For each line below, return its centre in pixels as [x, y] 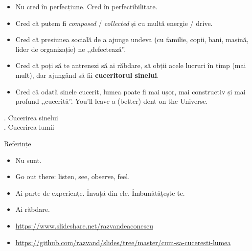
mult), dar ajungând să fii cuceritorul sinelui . [87, 75]
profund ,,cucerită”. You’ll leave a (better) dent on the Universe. [112, 101]
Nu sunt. [28, 160]
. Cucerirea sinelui [31, 117]
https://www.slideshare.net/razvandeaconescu [84, 225]
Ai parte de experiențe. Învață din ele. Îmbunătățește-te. [100, 193]
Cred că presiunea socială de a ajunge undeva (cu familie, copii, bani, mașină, [132, 39]
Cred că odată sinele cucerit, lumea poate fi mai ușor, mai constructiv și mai [130, 91]
